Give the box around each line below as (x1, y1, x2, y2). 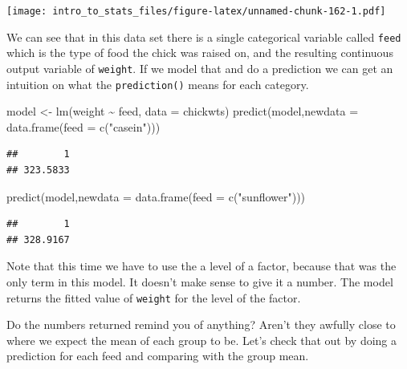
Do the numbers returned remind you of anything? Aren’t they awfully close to (6, 316, 396, 333)
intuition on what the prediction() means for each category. (6, 75, 309, 92)
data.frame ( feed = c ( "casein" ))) (6, 118, 161, 135)
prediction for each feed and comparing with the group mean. (6, 347, 309, 364)
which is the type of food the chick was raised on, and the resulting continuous (6, 44, 393, 61)
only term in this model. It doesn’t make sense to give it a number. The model (6, 273, 393, 290)
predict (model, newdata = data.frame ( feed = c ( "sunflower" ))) (6, 188, 306, 205)
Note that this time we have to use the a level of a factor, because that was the (6, 257, 397, 274)
